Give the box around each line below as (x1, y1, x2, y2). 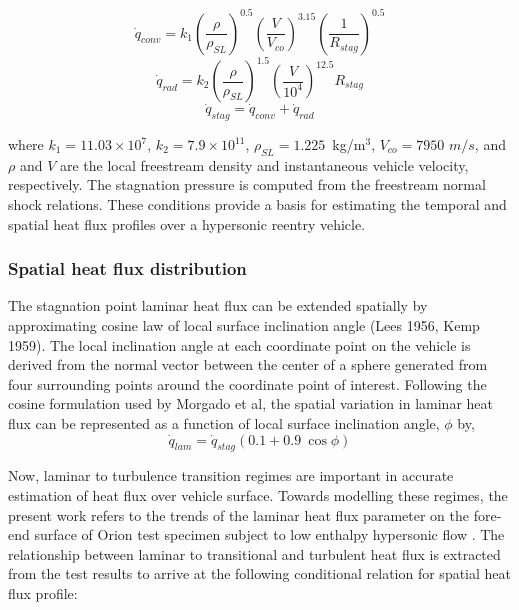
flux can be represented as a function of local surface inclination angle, (8, 412, 440, 433)
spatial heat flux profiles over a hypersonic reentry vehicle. (8, 213, 366, 234)
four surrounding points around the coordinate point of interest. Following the (8, 373, 487, 394)
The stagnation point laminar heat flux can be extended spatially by (8, 295, 428, 316)
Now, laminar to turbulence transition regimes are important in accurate (8, 465, 454, 486)
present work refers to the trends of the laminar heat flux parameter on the (8, 504, 469, 525)
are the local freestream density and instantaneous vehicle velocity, (59, 154, 469, 175)
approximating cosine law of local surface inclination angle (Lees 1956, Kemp (8, 315, 480, 335)
